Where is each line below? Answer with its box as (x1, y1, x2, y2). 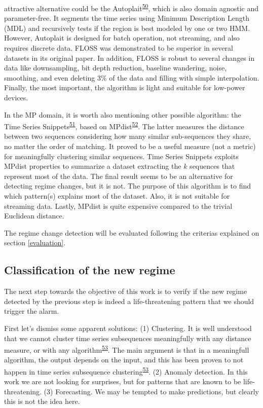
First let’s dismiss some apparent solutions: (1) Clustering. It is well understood (4, 322, 252, 333)
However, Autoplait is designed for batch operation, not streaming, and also (4, 32, 240, 43)
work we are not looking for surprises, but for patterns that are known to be (4, 376, 241, 387)
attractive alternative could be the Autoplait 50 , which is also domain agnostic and (4, 2, 259, 13)
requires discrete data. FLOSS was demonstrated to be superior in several (4, 43, 233, 53)
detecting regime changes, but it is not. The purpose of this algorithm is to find (4, 180, 251, 191)
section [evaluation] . (4, 237, 66, 248)
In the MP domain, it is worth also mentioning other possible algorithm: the (4, 109, 241, 120)
